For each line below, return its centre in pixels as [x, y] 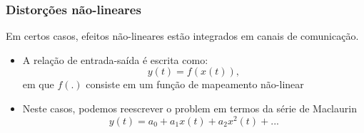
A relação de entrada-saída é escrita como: [115, 59]
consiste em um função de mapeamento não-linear [195, 84]
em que [38, 84]
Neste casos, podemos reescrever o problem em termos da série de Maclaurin [189, 108]
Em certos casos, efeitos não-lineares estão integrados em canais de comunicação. [182, 36]
